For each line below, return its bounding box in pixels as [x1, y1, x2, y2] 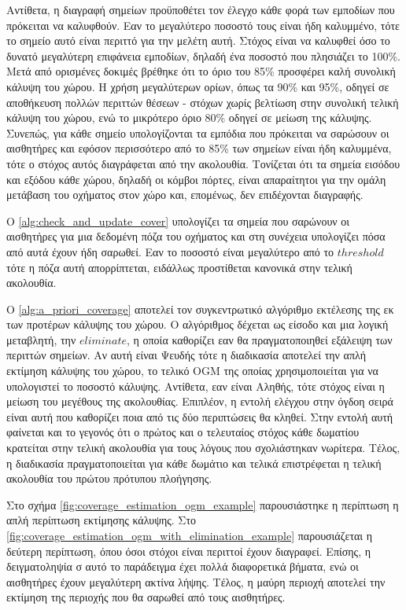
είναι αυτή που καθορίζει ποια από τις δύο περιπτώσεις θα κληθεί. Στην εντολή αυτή [6, 408, 393, 424]
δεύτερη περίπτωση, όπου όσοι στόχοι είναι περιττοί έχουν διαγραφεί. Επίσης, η [6, 542, 371, 559]
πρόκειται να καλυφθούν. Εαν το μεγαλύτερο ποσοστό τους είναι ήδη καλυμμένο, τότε [6, 17, 400, 33]
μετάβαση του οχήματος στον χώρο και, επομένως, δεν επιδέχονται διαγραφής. [6, 186, 364, 203]
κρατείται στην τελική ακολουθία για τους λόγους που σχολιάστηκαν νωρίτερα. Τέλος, [6, 439, 400, 456]
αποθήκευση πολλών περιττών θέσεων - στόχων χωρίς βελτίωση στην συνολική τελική [6, 94, 399, 110]
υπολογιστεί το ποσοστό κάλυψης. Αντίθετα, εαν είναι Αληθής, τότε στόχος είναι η [6, 377, 385, 394]
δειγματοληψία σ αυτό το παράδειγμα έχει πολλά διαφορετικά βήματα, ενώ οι [6, 558, 359, 575]
